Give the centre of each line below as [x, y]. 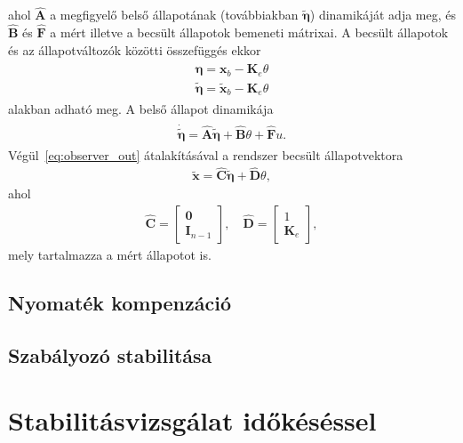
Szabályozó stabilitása [110, 354]
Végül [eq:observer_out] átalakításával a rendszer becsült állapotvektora [206, 154]
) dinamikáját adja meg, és [383, 15]
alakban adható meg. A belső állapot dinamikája [141, 109]
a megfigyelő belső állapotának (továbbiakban [174, 15]
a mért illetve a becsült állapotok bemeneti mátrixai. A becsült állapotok [249, 32]
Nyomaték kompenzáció [120, 302]
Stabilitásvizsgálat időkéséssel [192, 420]
